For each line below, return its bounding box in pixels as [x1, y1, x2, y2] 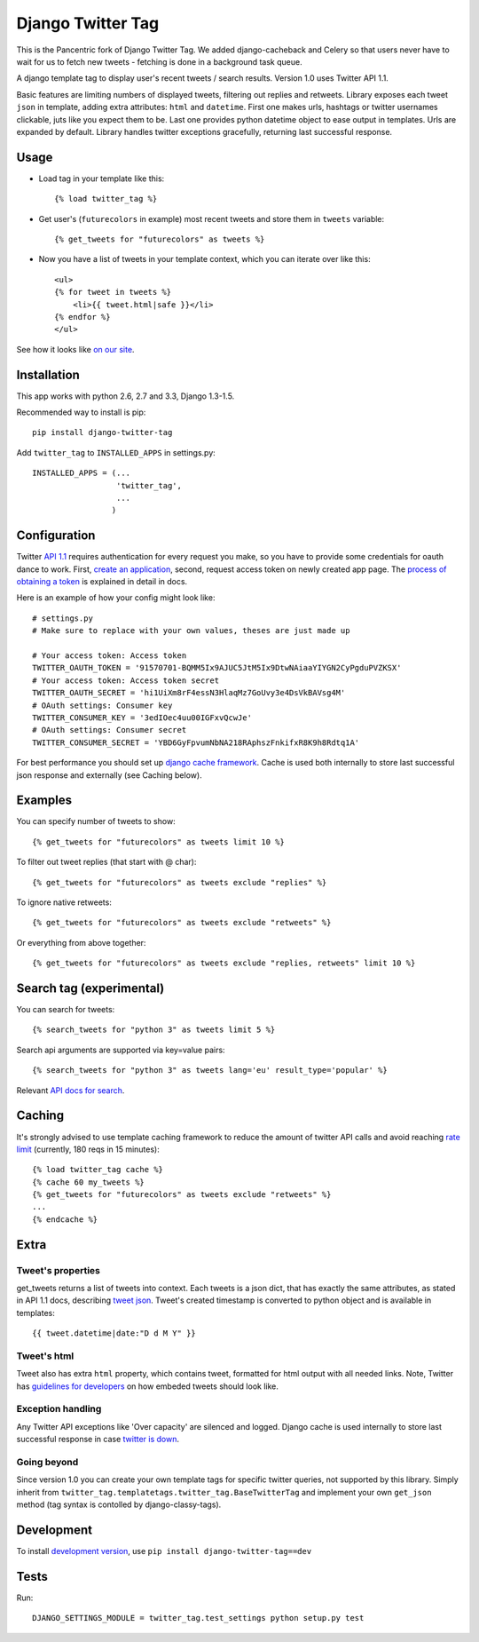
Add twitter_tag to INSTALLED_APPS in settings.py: [16, 447, 216, 457]
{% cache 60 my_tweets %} [32, 1177, 145, 1187]
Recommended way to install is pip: [16, 407, 146, 417]
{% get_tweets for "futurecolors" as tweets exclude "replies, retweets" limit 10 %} [32, 958, 416, 968]
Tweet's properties [16, 1264, 101, 1276]
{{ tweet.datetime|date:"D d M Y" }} [32, 1329, 197, 1338]
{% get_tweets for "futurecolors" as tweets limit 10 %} [32, 837, 286, 847]
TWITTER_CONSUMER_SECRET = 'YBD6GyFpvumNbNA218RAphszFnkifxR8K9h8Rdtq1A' [32, 737, 360, 748]
